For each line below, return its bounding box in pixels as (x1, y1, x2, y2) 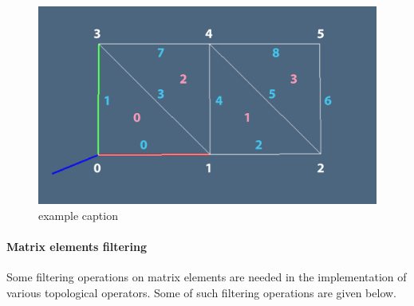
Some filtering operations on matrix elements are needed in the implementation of (6, 269, 407, 284)
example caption (38, 206, 118, 223)
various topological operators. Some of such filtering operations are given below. (6, 284, 397, 300)
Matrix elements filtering (6, 237, 147, 254)
